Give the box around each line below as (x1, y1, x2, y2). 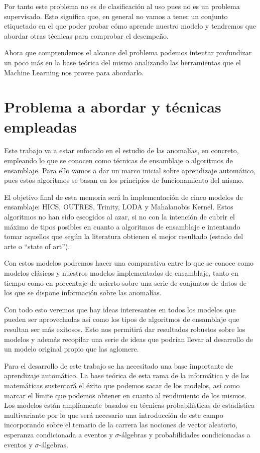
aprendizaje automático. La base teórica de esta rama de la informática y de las (4, 370, 249, 381)
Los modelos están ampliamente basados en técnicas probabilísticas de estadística (4, 400, 254, 410)
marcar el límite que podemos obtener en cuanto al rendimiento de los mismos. (4, 390, 247, 400)
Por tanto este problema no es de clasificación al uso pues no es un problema (4, 1, 240, 11)
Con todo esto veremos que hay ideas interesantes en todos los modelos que (4, 304, 236, 314)
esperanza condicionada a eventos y (4, 429, 113, 439)
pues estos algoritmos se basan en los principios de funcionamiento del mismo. (4, 175, 244, 185)
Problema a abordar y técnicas (4, 96, 221, 117)
